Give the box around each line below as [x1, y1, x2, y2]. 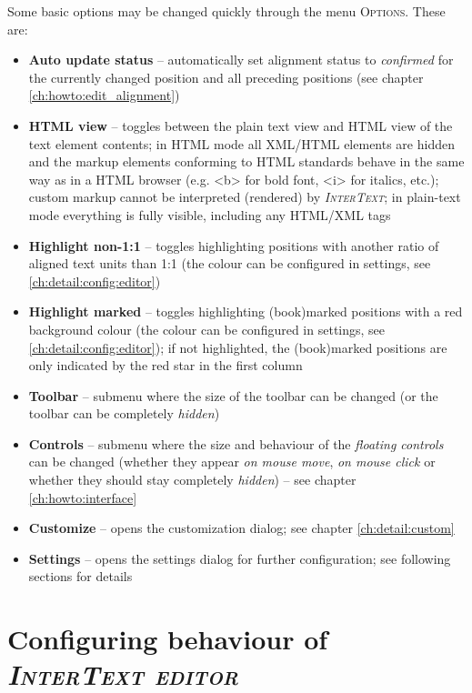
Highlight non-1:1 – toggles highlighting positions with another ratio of [28, 236, 439, 255]
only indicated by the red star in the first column [28, 356, 303, 375]
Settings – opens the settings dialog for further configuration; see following [28, 548, 451, 567]
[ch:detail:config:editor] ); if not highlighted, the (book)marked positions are [28, 337, 447, 357]
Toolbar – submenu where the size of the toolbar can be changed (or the [28, 386, 438, 405]
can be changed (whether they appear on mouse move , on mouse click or [28, 452, 436, 471]
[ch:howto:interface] [28, 487, 137, 507]
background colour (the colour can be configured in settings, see [28, 319, 386, 338]
